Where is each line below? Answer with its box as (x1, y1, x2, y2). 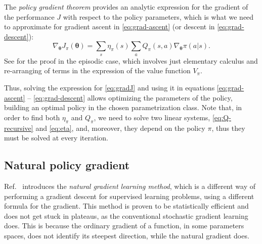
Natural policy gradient (4, 157, 130, 173)
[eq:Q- (212, 112, 231, 122)
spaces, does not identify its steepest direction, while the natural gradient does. (4, 230, 249, 240)
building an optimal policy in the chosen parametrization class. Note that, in (4, 102, 242, 113)
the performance (4, 11, 55, 22)
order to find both (4, 112, 60, 122)
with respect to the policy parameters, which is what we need (63, 11, 254, 22)
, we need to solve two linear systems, (94, 112, 210, 122)
